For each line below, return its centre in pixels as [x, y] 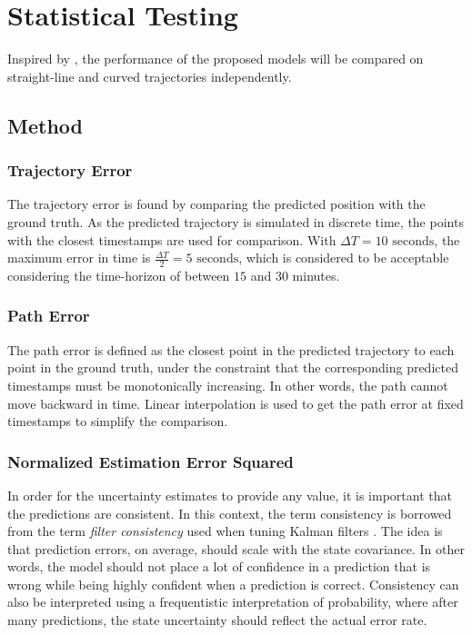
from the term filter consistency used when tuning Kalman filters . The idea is [225, 531]
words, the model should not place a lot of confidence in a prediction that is [219, 566]
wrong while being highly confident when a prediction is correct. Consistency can [233, 584]
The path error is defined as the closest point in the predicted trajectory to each [231, 349]
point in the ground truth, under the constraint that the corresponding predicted [233, 367]
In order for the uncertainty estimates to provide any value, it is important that [230, 495]
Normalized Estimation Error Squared [151, 461]
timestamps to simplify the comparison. [118, 421]
